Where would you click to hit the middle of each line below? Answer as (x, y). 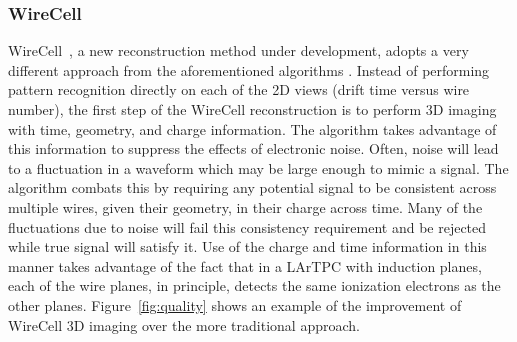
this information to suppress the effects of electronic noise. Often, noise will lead (253, 148)
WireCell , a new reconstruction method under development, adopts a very (238, 50)
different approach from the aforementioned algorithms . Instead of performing (249, 69)
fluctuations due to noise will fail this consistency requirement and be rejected (247, 226)
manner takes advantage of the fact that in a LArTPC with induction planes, (245, 265)
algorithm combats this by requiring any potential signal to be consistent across (252, 187)
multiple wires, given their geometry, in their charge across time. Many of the (245, 206)
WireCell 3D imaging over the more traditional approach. (184, 324)
